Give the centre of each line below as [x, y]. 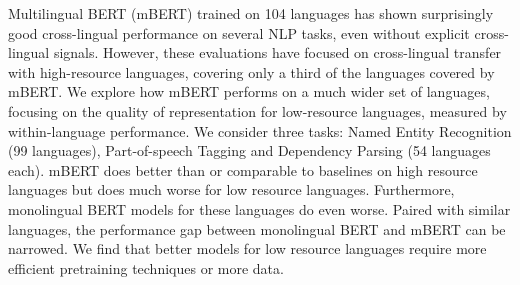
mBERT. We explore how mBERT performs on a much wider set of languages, [249, 91]
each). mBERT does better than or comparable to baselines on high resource [243, 169]
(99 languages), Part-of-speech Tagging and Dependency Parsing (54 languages [249, 150]
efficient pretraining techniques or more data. [146, 267]
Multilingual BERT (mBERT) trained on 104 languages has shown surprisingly [251, 13]
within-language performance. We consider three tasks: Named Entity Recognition [260, 130]
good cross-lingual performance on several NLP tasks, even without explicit [239, 32]
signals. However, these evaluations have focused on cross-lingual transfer [277, 52]
